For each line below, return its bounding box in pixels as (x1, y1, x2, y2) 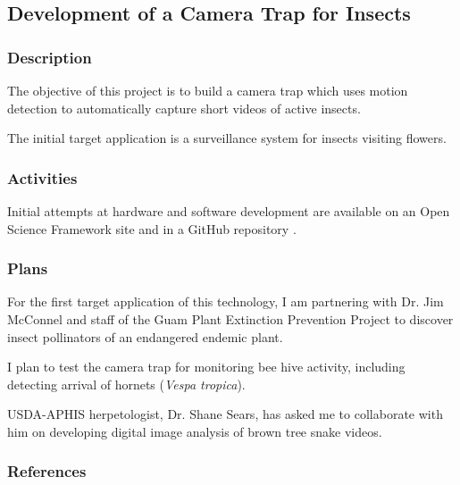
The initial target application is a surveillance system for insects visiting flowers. (7, 129, 447, 147)
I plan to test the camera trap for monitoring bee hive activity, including (7, 357, 406, 376)
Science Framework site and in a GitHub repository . (7, 219, 297, 238)
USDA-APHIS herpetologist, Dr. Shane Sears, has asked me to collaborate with (7, 405, 443, 423)
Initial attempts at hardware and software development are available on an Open (7, 202, 450, 220)
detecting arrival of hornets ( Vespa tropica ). (7, 374, 246, 393)
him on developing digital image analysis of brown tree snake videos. (7, 422, 382, 440)
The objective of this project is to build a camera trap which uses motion (7, 81, 408, 99)
